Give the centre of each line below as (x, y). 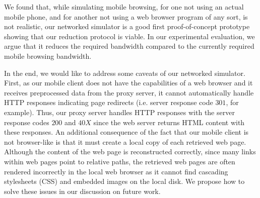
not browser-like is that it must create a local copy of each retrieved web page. (125, 141)
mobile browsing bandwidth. (48, 56)
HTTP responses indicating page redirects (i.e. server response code (109, 102)
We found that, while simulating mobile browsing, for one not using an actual (124, 7)
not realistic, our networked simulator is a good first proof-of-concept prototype (127, 26)
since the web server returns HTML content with (169, 122)
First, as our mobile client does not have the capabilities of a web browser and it (128, 83)
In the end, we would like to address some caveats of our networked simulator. (125, 73)
